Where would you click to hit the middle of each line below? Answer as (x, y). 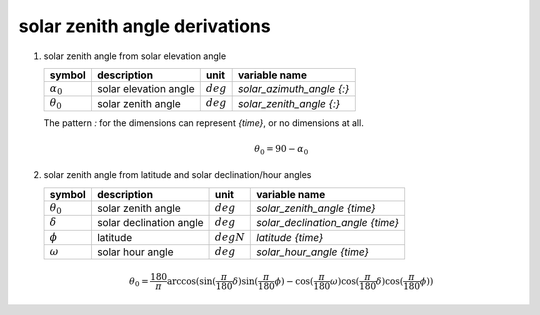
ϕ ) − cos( (294, 281)
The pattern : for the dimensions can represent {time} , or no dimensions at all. (203, 122)
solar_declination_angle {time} (328, 223)
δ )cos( (389, 281)
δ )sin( (245, 281)
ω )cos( (345, 281)
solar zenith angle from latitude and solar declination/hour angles (177, 175)
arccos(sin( (191, 281)
